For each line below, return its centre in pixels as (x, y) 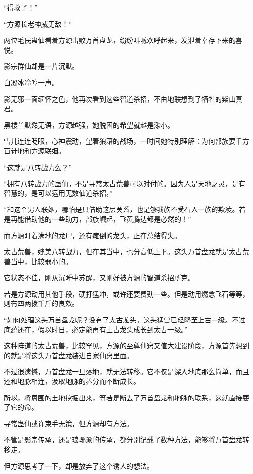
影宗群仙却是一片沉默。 (41, 66)
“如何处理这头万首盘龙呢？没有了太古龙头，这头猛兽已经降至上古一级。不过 (125, 320)
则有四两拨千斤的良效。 (41, 303)
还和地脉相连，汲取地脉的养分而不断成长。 (72, 381)
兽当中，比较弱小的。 (38, 261)
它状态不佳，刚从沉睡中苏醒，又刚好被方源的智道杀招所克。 (99, 277)
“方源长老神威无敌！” (38, 24)
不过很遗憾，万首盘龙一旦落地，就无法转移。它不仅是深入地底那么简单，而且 (126, 371)
